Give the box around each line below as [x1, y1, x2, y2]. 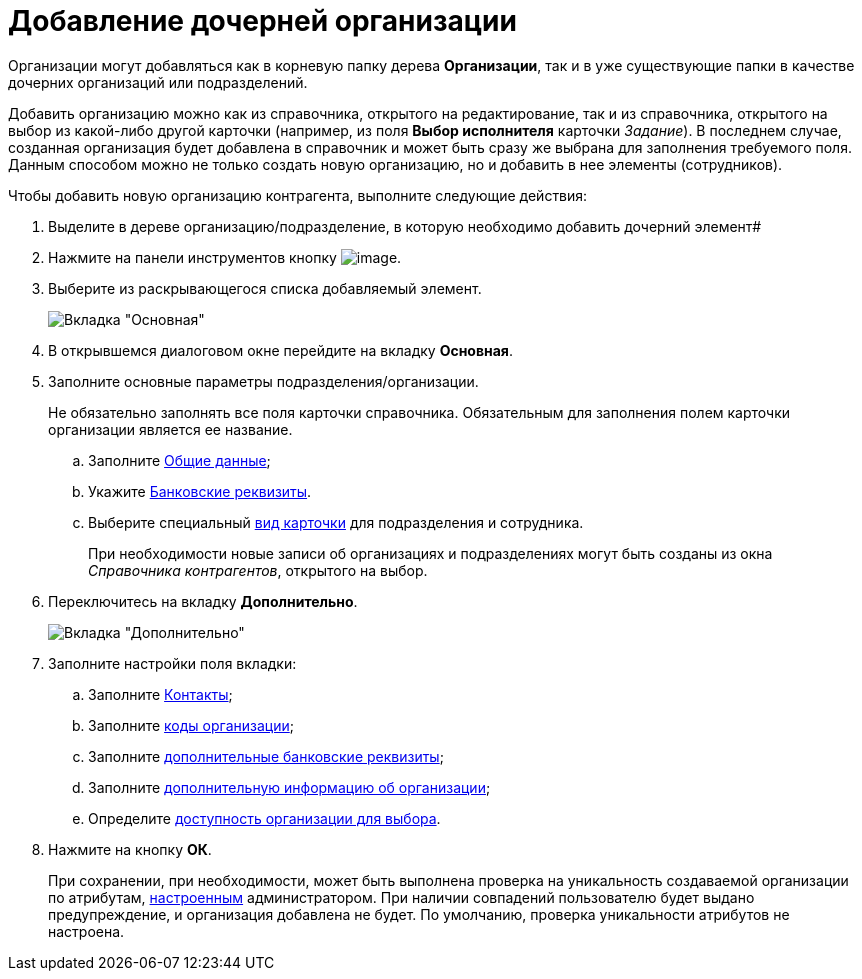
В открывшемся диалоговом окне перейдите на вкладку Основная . [48, 341, 513, 359]
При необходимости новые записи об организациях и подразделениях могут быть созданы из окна [88, 544, 773, 562]
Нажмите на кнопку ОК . [48, 840, 212, 858]
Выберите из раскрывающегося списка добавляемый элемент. [48, 279, 482, 297]
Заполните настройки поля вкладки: [48, 654, 297, 672]
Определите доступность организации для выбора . [88, 809, 441, 827]
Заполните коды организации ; [88, 716, 294, 734]
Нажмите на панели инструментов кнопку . [48, 248, 402, 266]
